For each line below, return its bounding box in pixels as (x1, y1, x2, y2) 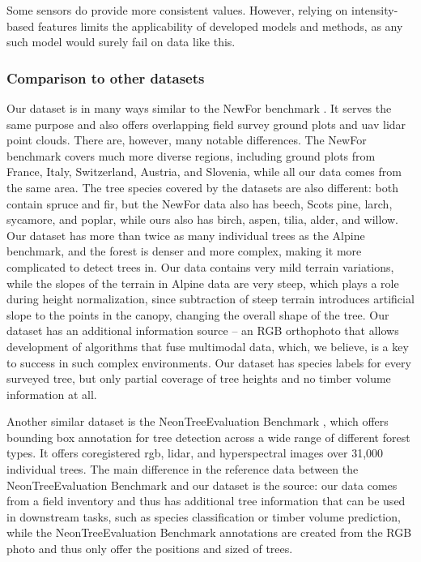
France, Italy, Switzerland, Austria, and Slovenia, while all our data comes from (6, 163, 402, 180)
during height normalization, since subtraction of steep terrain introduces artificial (6, 290, 415, 307)
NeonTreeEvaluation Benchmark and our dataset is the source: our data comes (6, 476, 398, 493)
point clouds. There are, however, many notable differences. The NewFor (6, 131, 367, 148)
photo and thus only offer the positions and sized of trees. (6, 540, 293, 557)
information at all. (6, 385, 97, 402)
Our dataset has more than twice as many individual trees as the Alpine (6, 226, 365, 243)
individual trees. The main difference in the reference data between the (6, 461, 359, 478)
